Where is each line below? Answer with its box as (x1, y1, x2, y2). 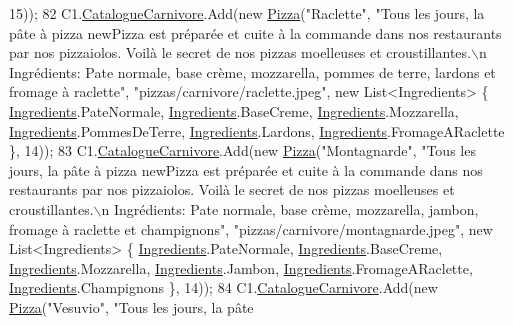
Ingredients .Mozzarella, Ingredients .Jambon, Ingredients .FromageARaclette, (9, 257, 473, 278)
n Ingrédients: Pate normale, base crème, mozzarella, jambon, (101, 198, 479, 219)
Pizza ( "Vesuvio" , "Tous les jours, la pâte (9, 296, 254, 317)
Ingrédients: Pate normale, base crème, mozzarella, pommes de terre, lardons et (9, 61, 496, 82)
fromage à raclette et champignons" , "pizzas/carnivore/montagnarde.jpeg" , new (9, 218, 493, 239)
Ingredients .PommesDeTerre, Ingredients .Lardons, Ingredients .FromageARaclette (9, 120, 505, 141)
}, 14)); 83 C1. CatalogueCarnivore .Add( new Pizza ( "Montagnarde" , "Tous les (9, 140, 476, 161)
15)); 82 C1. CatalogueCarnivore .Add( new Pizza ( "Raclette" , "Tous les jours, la (9, 3, 485, 23)
